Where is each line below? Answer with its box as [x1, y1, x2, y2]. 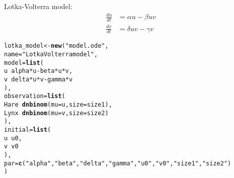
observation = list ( [4, 93, 65, 100]
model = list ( [4, 59, 44, 66]
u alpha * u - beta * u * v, [4, 67, 73, 75]
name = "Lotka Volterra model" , [4, 51, 98, 58]
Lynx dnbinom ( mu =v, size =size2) [4, 109, 109, 117]
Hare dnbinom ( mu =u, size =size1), [4, 101, 112, 108]
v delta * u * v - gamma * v [4, 75, 73, 83]
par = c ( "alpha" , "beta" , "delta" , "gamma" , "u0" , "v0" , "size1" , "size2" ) [4, 159, 231, 167]
